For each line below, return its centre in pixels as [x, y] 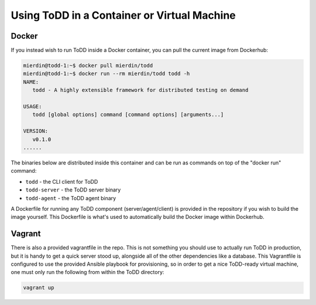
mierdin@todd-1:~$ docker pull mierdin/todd [88, 66]
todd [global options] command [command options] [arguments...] [128, 115]
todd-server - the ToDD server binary [73, 190]
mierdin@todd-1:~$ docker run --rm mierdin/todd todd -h [107, 74]
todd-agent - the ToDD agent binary [71, 198]
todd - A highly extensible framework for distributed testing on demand [140, 90]
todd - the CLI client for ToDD [62, 181]
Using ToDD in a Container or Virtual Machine [123, 15]
